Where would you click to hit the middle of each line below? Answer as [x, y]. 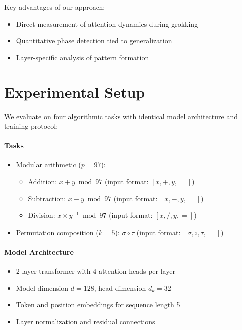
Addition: [42, 182]
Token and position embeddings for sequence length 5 [98, 305]
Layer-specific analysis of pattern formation [82, 57]
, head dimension [120, 288]
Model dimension [42, 288]
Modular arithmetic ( [48, 164]
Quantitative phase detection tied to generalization [94, 40]
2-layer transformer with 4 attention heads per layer [95, 271]
